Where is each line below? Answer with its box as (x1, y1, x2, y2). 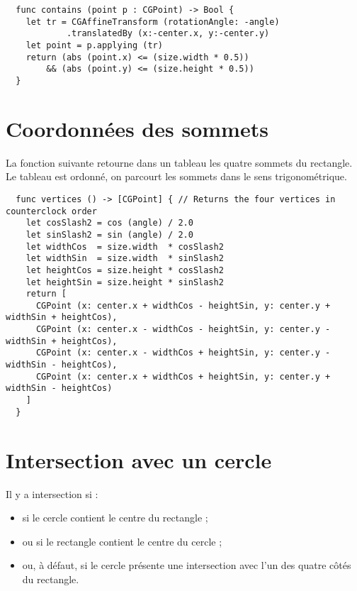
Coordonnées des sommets (6, 114, 268, 143)
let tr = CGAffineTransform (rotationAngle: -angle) (25, 16, 280, 27)
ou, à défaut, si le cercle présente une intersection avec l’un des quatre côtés (22, 558, 351, 573)
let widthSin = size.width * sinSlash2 (25, 253, 224, 264)
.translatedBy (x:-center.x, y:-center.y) (66, 28, 270, 39)
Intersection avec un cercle (6, 445, 272, 474)
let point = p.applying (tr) (25, 40, 163, 50)
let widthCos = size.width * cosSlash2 (25, 241, 224, 252)
